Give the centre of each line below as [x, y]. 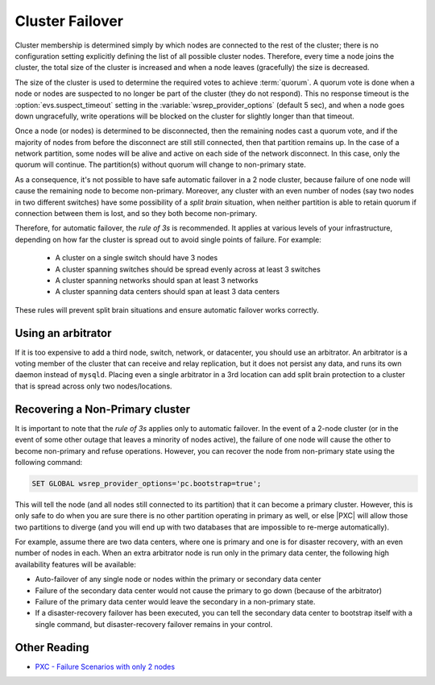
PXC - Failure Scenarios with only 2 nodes [105, 666]
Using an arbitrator [63, 333]
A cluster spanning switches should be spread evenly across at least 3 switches [188, 269]
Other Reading [52, 648]
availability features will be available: [76, 564]
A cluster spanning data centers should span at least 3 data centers [168, 292]
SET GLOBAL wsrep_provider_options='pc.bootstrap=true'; [147, 483]
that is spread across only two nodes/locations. [93, 386]
